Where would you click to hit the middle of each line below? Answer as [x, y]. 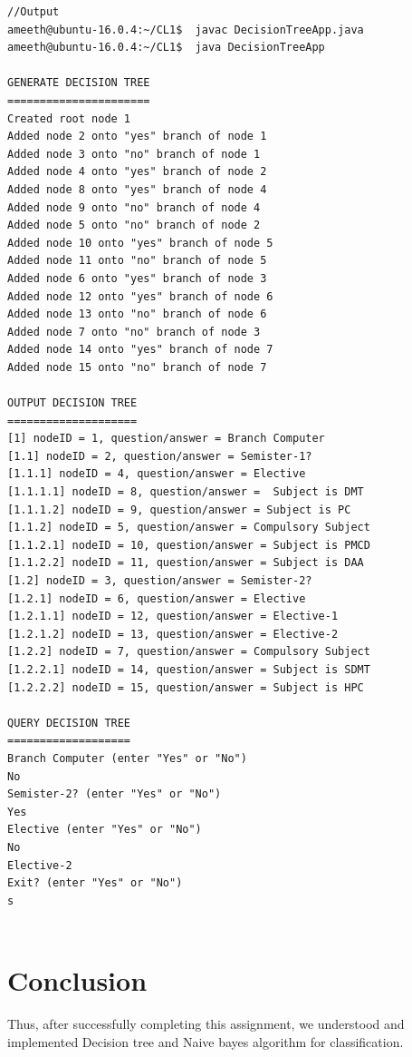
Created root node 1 [69, 118]
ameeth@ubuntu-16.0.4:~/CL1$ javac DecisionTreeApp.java [186, 29]
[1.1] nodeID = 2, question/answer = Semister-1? [160, 456]
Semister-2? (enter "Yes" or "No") [115, 794]
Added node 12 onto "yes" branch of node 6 [140, 296]
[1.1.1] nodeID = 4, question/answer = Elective [157, 474]
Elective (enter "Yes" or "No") [105, 830]
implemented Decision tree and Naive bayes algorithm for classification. [206, 1041]
